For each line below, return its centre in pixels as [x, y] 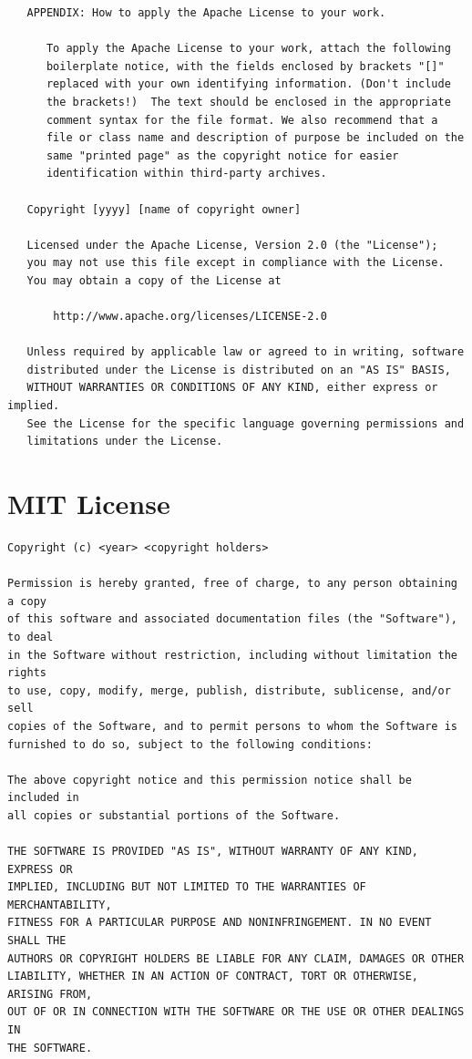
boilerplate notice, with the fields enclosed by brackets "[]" [245, 66]
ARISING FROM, [50, 994]
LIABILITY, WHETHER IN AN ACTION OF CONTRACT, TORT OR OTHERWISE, [213, 977]
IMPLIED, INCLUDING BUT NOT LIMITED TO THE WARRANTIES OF [187, 887]
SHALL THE [37, 941]
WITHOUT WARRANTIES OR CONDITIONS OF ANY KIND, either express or [232, 388]
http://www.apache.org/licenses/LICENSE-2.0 [190, 317]
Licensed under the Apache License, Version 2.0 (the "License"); [232, 245]
